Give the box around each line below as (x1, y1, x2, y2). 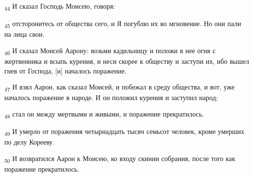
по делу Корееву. (4, 137, 55, 147)
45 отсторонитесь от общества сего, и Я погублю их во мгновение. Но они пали (4, 18, 241, 29)
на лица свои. (4, 29, 45, 39)
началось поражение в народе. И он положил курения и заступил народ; (4, 92, 218, 103)
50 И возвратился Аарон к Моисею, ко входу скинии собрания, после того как (4, 153, 236, 164)
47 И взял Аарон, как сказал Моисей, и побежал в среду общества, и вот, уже (4, 82, 235, 93)
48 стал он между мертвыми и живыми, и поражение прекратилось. (4, 108, 204, 120)
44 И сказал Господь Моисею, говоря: (4, 1, 115, 12)
